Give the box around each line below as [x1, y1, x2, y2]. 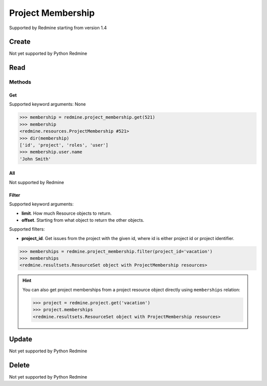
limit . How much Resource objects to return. [21, 210, 112, 216]
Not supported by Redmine [9, 179, 64, 185]
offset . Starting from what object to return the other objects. [21, 217, 144, 223]
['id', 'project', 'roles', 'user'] [19, 142, 109, 148]
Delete [9, 361, 30, 369]
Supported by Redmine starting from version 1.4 [9, 25, 107, 31]
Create [9, 38, 31, 46]
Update [9, 335, 33, 343]
